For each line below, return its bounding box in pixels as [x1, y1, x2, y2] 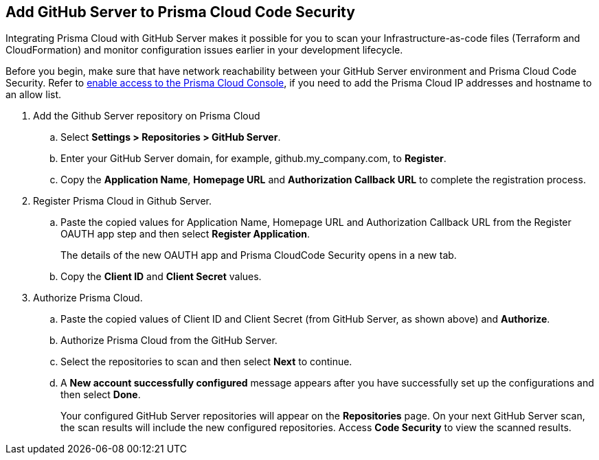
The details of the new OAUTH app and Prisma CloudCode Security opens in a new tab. [60, 249, 457, 262]
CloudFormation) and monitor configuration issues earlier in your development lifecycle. [5, 44, 403, 56]
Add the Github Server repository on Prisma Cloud [33, 110, 260, 122]
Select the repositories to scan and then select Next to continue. [60, 356, 352, 368]
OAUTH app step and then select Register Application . [60, 228, 310, 240]
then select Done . [60, 389, 141, 401]
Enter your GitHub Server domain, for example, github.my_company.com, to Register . [60, 152, 447, 165]
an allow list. [5, 89, 62, 101]
